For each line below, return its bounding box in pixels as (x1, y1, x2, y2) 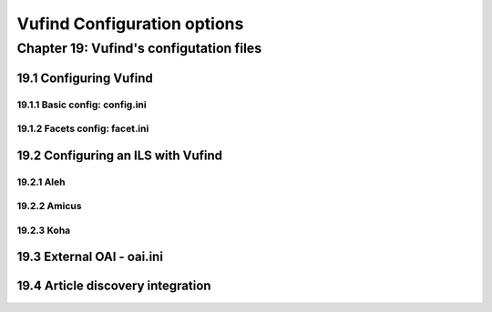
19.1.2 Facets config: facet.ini (16, 123, 149, 136)
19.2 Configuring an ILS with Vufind (16, 147, 223, 163)
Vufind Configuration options (16, 14, 244, 34)
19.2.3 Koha (16, 224, 71, 237)
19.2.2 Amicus (16, 200, 82, 213)
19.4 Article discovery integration (16, 278, 211, 294)
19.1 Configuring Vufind (16, 70, 154, 86)
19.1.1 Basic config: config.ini (16, 98, 147, 111)
